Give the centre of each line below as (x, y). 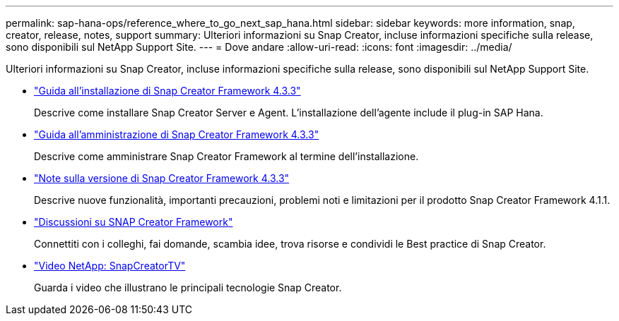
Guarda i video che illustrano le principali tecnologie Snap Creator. (188, 287)
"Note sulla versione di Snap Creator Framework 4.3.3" (162, 178)
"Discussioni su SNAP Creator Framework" (134, 222)
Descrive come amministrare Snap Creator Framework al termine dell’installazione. (226, 156)
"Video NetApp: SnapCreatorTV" (110, 266)
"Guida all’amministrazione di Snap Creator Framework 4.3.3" (177, 134)
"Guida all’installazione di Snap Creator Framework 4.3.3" (167, 91)
